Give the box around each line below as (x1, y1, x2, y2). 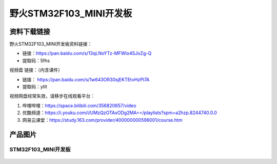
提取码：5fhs (22, 57, 50, 64)
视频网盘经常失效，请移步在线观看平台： (9, 93, 95, 99)
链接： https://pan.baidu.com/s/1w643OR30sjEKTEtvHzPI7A (22, 76, 150, 82)
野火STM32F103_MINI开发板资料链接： (9, 41, 92, 47)
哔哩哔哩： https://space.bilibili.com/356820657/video (22, 102, 136, 108)
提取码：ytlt (22, 84, 47, 90)
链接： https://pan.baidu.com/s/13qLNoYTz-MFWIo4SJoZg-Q (22, 50, 152, 57)
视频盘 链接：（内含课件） (9, 67, 63, 73)
